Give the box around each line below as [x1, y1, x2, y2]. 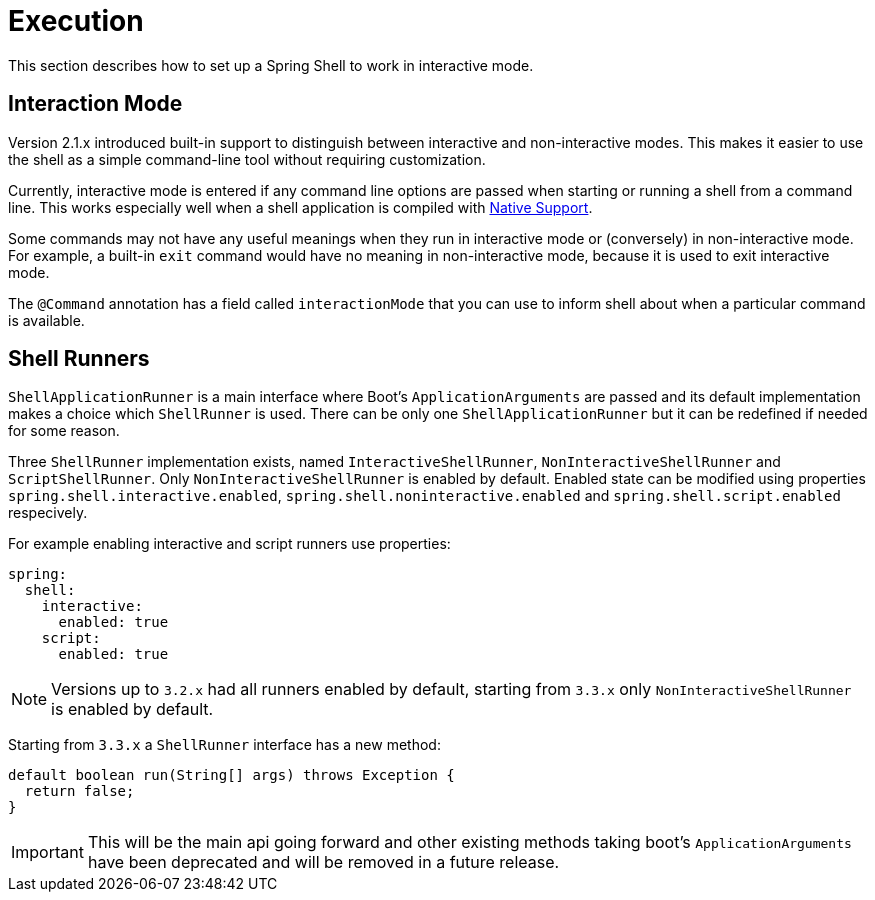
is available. [8, 311, 85, 329]
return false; [24, 783, 135, 800]
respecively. [8, 504, 88, 522]
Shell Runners [8, 346, 150, 372]
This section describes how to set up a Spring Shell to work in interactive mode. [8, 56, 534, 74]
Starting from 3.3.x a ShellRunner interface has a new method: [8, 736, 441, 754]
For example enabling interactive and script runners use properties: [8, 535, 451, 553]
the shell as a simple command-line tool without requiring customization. [8, 150, 486, 168]
